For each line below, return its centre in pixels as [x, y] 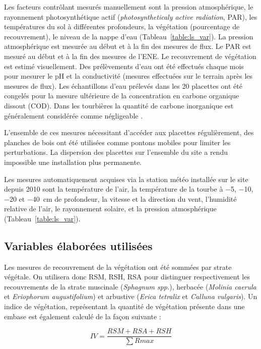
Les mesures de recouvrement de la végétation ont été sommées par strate [118, 267]
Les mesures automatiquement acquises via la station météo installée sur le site [126, 179]
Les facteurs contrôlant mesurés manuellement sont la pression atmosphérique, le [129, 7]
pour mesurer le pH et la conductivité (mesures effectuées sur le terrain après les [128, 76]
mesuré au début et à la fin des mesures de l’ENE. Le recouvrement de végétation [130, 56]
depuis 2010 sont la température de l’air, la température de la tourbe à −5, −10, [129, 189]
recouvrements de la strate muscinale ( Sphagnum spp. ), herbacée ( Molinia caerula [130, 286]
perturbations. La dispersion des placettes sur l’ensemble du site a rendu [116, 152]
